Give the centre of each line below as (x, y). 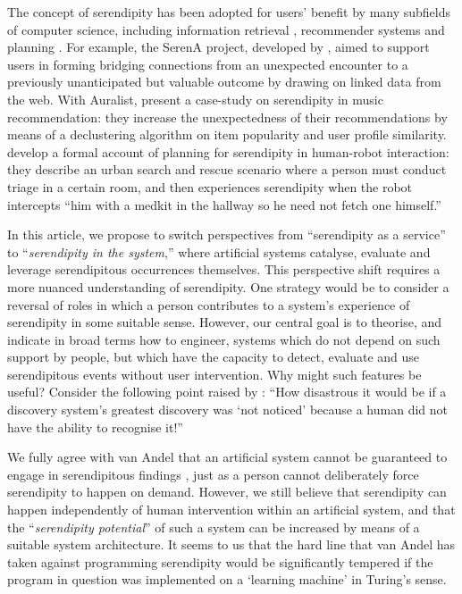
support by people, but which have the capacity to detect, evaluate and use (214, 357)
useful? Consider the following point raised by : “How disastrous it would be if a (227, 392)
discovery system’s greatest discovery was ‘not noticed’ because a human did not (228, 410)
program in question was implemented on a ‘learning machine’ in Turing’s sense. (227, 579)
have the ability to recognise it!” (95, 427)
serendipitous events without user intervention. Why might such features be (214, 374)
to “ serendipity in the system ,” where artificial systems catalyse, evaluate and (219, 251)
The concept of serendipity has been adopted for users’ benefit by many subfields (229, 12)
